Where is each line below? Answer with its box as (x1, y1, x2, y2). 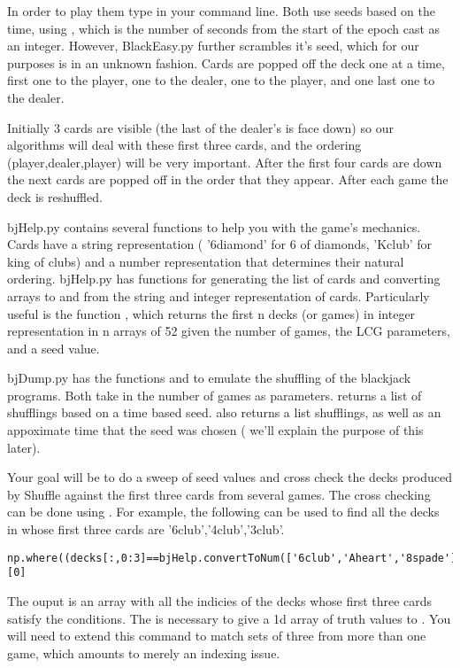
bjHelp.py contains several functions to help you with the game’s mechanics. (7, 217, 421, 236)
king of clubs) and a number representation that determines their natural (7, 252, 404, 270)
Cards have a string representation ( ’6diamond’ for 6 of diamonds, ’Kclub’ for (7, 235, 433, 253)
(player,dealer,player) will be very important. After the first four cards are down (7, 152, 442, 171)
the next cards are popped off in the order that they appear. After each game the (7, 170, 448, 189)
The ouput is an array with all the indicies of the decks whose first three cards (7, 591, 433, 610)
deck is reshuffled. (7, 187, 103, 206)
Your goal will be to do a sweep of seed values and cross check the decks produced (7, 468, 452, 486)
